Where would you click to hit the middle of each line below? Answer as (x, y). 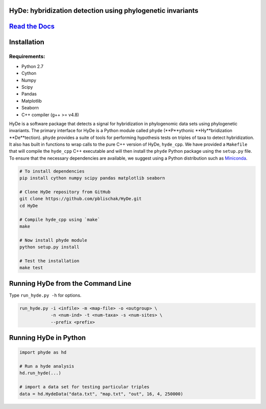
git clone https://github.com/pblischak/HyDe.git (81, 199)
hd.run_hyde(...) (40, 373)
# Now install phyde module (53, 240)
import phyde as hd (43, 353)
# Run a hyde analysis (47, 366)
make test (31, 268)
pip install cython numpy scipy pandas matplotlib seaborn (92, 178)
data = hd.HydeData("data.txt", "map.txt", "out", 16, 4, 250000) (101, 394)
